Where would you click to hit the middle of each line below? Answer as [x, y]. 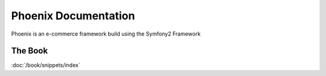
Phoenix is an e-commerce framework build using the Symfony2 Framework [106, 34]
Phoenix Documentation [73, 16]
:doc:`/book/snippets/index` [46, 65]
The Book [30, 51]
